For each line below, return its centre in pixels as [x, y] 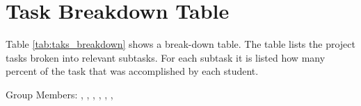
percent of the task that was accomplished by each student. [132, 71]
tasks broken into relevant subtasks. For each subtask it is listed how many [166, 57]
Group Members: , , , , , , [59, 94]
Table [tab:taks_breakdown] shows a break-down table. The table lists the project [180, 44]
